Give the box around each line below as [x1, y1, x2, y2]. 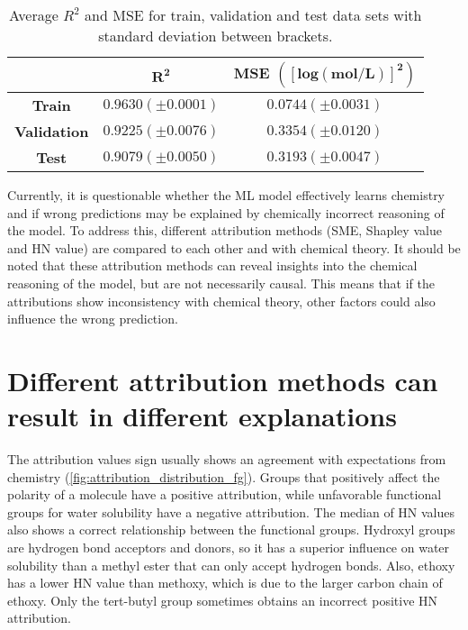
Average [9, 5, 58, 25]
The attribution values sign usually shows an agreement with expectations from [7, 450, 446, 469]
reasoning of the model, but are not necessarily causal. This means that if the [7, 273, 436, 292]
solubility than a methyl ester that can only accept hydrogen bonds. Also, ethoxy [7, 555, 455, 574]
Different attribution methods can [7, 361, 438, 398]
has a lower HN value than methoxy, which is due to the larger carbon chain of [7, 573, 443, 592]
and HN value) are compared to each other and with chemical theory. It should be [7, 238, 461, 257]
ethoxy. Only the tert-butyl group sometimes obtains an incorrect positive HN [7, 590, 438, 609]
